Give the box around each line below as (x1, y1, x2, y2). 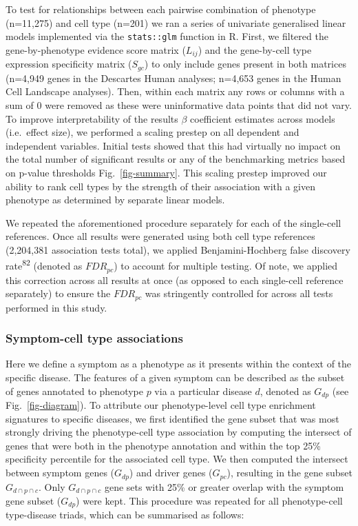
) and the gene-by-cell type (198, 42, 312, 57)
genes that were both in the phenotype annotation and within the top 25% (6, 438, 321, 452)
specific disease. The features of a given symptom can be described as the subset (6, 370, 345, 385)
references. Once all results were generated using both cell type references (6, 229, 315, 243)
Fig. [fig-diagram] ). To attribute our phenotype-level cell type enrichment (6, 398, 316, 412)
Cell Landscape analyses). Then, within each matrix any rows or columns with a (6, 84, 345, 99)
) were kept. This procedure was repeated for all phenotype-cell (76, 493, 343, 507)
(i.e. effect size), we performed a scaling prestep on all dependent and (6, 125, 299, 139)
